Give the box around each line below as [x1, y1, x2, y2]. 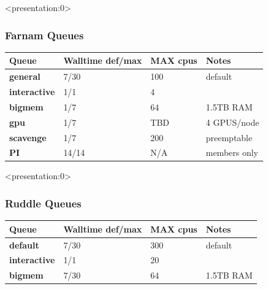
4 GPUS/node [205, 115, 259, 128]
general [9, 70, 40, 83]
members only [205, 146, 259, 159]
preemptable [205, 131, 253, 144]
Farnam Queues [5, 27, 84, 42]
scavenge [9, 131, 47, 144]
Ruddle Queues [5, 195, 82, 210]
